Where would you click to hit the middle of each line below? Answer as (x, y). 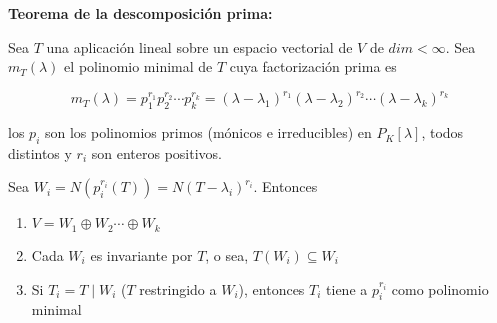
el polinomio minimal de (138, 66)
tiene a (347, 288)
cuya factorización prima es (313, 66)
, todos (442, 132)
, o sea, (227, 254)
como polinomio (440, 288)
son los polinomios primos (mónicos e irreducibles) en (208, 132)
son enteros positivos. (156, 152)
